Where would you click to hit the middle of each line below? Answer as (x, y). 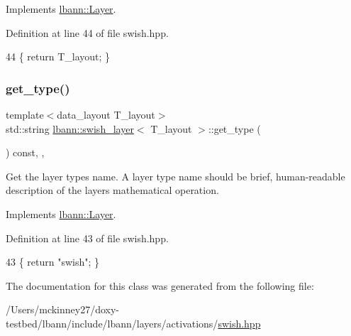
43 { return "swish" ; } (53, 262)
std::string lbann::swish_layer (70, 128)
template (25, 114)
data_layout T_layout (106, 114)
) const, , (25, 152)
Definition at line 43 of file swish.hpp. (87, 238)
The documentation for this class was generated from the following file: (160, 285)
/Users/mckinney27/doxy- (63, 309)
